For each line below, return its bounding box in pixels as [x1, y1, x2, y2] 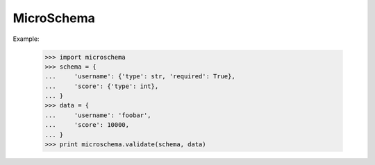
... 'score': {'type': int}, [44, 82, 159, 90]
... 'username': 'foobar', [44, 111, 152, 119]
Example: [12, 35, 40, 43]
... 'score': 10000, [44, 121, 130, 129]
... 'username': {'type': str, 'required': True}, [44, 73, 235, 80]
